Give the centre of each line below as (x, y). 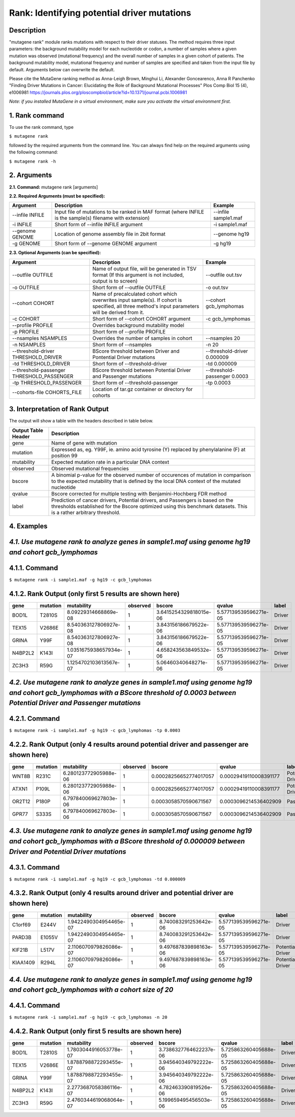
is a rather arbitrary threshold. (86, 513)
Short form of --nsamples (122, 344)
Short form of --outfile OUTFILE (129, 287)
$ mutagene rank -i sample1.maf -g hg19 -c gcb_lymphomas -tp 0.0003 (95, 731)
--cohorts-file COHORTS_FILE (47, 392)
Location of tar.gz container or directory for (142, 389)
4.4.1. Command (34, 1006)
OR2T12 (21, 801)
